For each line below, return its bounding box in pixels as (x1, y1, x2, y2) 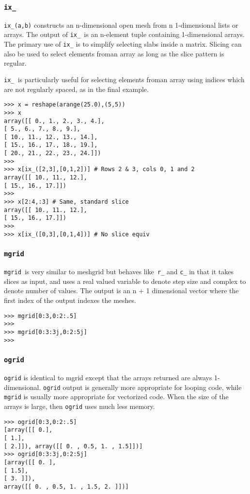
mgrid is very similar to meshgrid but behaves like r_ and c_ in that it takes (4, 266, 234, 277)
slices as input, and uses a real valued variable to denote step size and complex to (4, 276, 246, 286)
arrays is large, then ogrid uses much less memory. (4, 401, 155, 411)
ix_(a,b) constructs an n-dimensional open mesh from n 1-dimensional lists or (4, 19, 238, 30)
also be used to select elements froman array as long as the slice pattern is (4, 48, 224, 58)
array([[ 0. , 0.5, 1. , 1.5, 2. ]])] (4, 483, 129, 490)
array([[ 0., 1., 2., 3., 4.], (4, 117, 105, 124)
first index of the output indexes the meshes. (4, 295, 136, 305)
